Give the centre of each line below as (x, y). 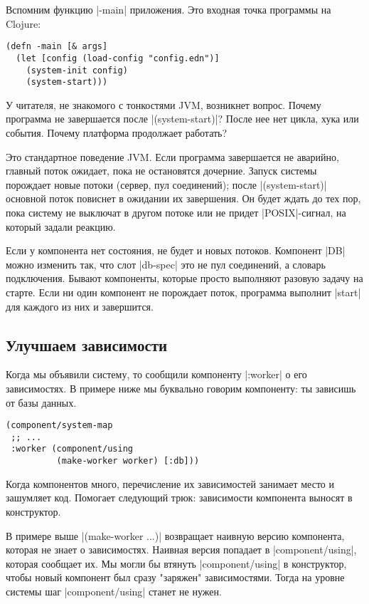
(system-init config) (77, 70)
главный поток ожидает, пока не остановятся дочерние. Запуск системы (161, 171)
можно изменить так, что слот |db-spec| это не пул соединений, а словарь (166, 264)
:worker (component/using (72, 449)
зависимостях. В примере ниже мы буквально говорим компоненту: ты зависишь (181, 388)
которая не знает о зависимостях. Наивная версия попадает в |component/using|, (181, 550)
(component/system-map (59, 426)
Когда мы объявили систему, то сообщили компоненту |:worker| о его (156, 374)
